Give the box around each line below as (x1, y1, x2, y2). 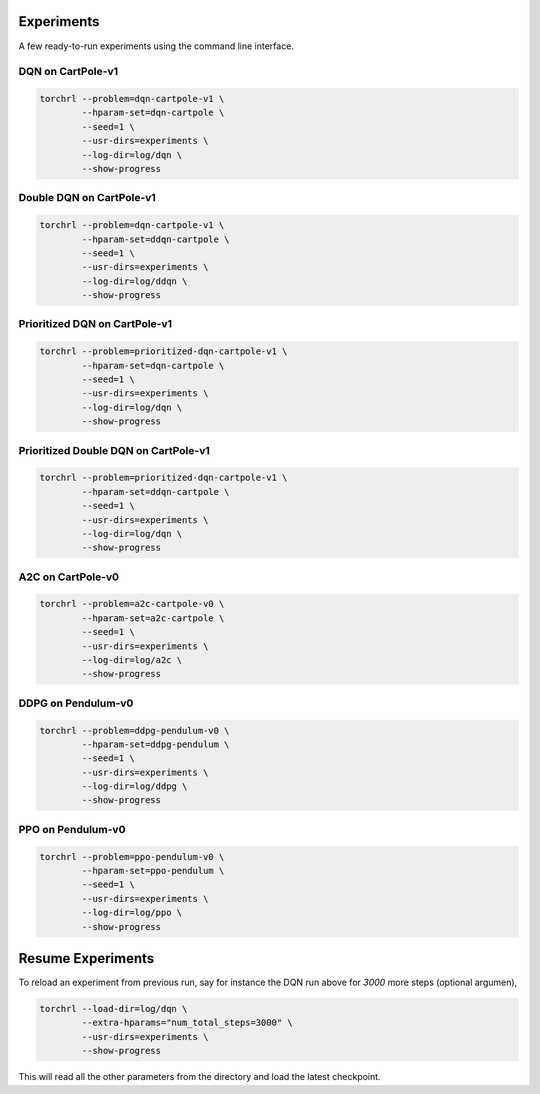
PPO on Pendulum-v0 (18, 822, 126, 836)
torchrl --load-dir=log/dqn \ (39, 1003, 188, 1015)
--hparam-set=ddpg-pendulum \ (81, 738, 230, 750)
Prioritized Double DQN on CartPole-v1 (18, 443, 210, 457)
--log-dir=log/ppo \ (81, 907, 183, 919)
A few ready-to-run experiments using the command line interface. (18, 40, 295, 52)
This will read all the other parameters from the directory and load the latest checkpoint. (18, 1071, 381, 1083)
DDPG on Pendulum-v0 (18, 696, 134, 710)
